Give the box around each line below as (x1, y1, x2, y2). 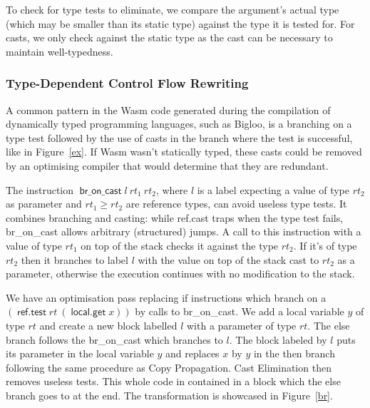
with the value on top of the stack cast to (138, 252, 319, 267)
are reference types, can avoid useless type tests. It (125, 196, 347, 211)
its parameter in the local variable (6, 346, 154, 361)
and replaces (165, 346, 220, 361)
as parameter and (6, 196, 82, 211)
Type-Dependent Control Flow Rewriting (6, 74, 249, 92)
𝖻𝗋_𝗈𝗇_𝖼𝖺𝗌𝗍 (79, 185, 122, 196)
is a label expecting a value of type (197, 182, 349, 197)
